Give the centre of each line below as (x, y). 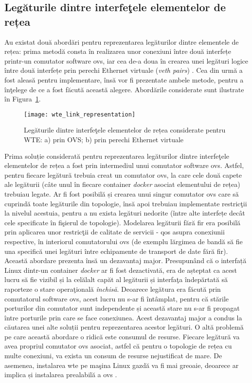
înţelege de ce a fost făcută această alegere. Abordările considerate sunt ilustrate (124, 89)
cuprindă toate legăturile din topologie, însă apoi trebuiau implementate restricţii (126, 203)
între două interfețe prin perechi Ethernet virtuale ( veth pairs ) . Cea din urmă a (124, 70)
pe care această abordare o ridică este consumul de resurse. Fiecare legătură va (122, 336)
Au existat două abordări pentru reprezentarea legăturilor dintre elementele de (122, 42)
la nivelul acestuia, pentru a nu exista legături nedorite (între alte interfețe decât (125, 213)
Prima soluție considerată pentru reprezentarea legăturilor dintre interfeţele (117, 156)
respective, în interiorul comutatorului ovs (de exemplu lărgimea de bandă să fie (124, 241)
